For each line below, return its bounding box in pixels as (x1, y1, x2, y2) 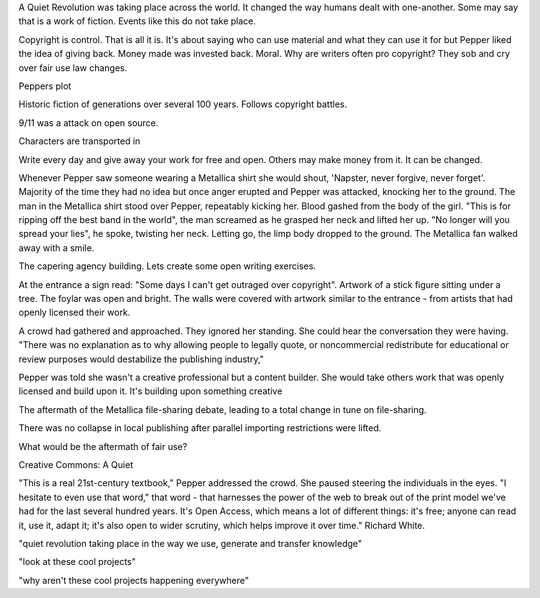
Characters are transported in (18, 135, 141, 147)
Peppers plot (18, 80, 72, 92)
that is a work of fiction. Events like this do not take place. (18, 15, 257, 27)
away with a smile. (18, 241, 95, 254)
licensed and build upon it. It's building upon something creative (18, 385, 283, 397)
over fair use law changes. (18, 61, 128, 74)
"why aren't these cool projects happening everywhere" (18, 574, 250, 586)
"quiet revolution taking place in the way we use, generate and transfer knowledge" (18, 537, 363, 549)
